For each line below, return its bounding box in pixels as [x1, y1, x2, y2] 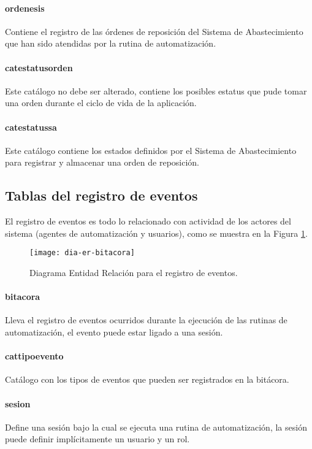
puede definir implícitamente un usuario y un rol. [5, 432, 190, 445]
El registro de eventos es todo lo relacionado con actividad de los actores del [5, 215, 291, 228]
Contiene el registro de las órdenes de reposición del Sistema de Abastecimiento [5, 25, 303, 37]
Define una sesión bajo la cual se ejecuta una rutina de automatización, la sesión [5, 420, 307, 433]
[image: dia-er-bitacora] [29, 248, 135, 258]
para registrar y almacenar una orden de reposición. [5, 156, 200, 169]
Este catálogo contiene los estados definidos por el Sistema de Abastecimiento [5, 144, 297, 156]
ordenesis [5, 1, 45, 14]
